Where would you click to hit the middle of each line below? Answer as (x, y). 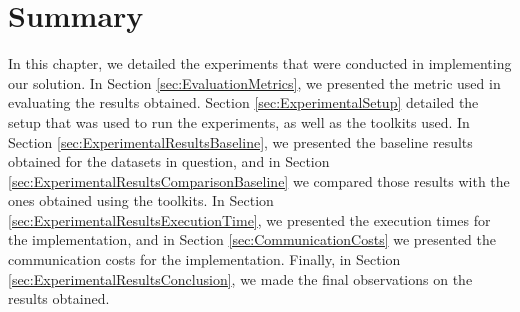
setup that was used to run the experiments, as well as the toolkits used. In (239, 121)
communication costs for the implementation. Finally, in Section (204, 259)
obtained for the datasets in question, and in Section (169, 161)
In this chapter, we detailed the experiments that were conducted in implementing (260, 63)
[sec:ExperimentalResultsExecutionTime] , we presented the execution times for (249, 219)
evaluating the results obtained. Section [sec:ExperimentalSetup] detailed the (243, 102)
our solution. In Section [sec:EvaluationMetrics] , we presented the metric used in (254, 82)
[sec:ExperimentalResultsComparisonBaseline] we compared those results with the (259, 180)
